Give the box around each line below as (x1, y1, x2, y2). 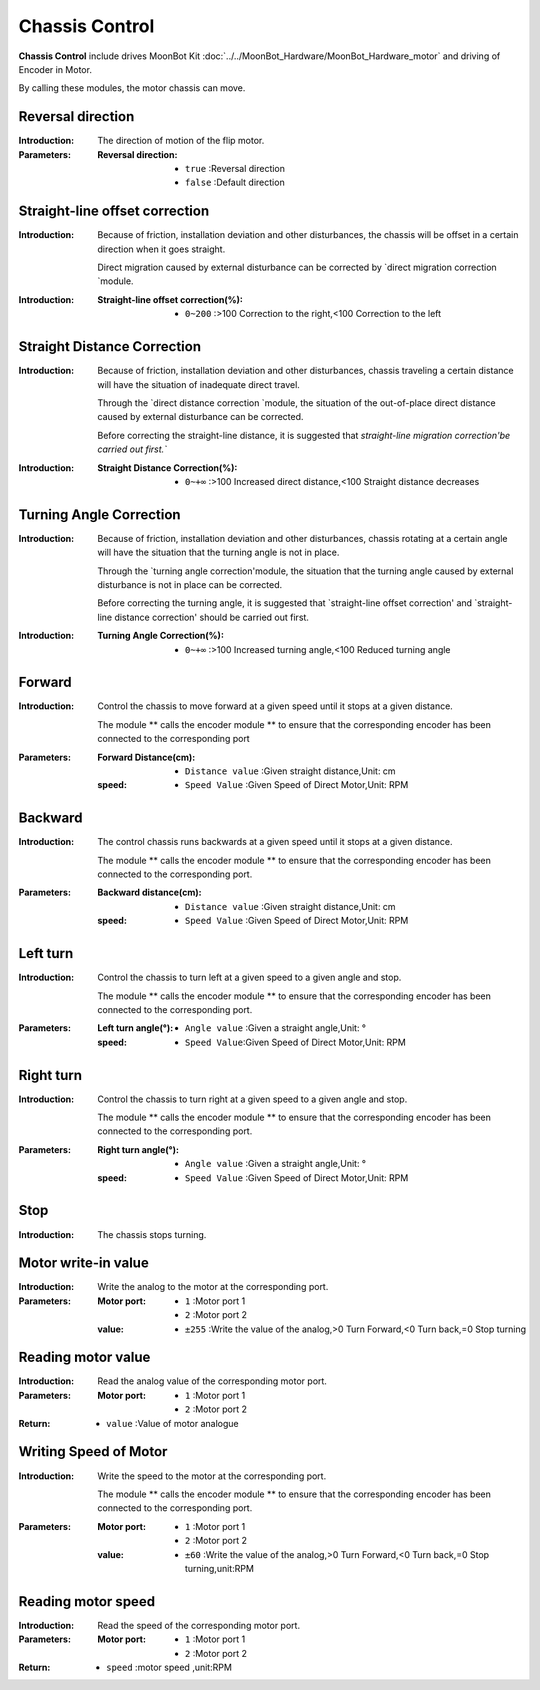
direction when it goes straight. (97, 243, 226, 255)
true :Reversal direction (185, 163, 285, 175)
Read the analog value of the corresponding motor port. (97, 1375, 327, 1387)
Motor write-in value (18, 1255, 149, 1272)
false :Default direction (185, 176, 285, 189)
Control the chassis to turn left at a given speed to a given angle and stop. (97, 971, 402, 984)
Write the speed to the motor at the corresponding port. (97, 1470, 327, 1482)
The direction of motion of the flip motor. (97, 135, 265, 147)
